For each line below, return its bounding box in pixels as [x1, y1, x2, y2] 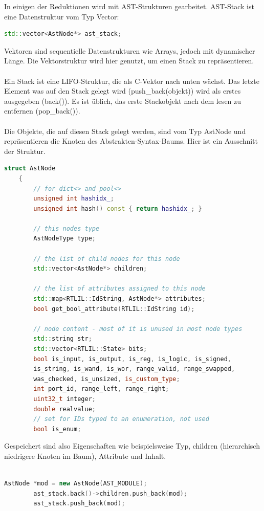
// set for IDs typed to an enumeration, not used [33, 415, 209, 423]
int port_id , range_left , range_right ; [33, 385, 169, 393]
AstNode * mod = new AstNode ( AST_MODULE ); [4, 480, 147, 487]
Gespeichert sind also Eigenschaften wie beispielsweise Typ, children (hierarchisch [4, 440, 260, 451]
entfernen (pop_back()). [4, 105, 80, 116]
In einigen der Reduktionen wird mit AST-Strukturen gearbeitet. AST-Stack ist [4, 1, 254, 11]
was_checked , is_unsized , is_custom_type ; [33, 375, 180, 383]
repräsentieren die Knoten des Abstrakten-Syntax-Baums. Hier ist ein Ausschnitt [4, 136, 258, 146]
